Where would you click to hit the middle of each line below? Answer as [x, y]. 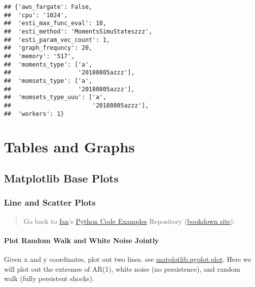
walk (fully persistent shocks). [49, 278]
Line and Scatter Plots [50, 202]
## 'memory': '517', [39, 56]
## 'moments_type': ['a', [48, 64]
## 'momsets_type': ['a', [48, 81]
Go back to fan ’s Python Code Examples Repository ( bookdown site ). [129, 221]
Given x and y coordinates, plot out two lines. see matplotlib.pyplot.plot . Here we [127, 259]
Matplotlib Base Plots [61, 178]
